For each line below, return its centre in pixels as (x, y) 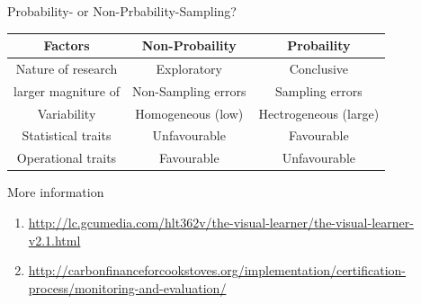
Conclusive (319, 68)
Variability (67, 113)
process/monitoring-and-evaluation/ (127, 287)
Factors (67, 45)
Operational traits (67, 158)
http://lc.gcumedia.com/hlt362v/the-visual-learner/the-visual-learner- (221, 222)
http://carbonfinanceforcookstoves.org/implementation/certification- (217, 270)
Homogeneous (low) (189, 113)
